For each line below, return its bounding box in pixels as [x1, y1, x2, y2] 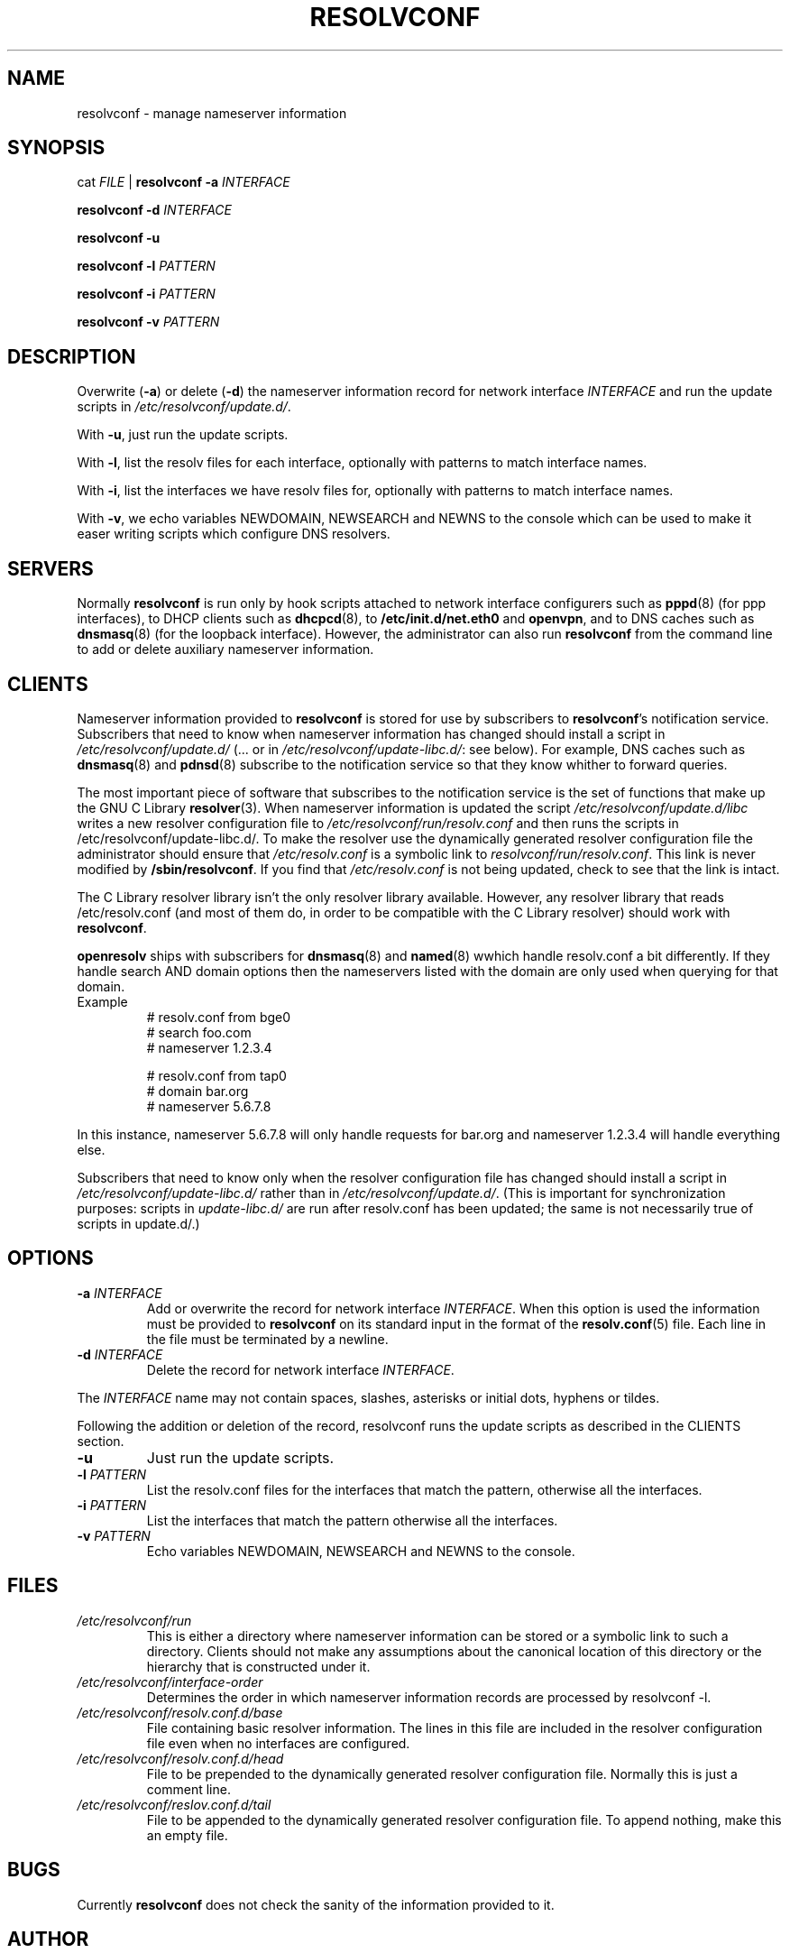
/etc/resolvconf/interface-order [77, 1673, 263, 1690]
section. [77, 1433, 124, 1449]
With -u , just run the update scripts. [77, 427, 289, 443]
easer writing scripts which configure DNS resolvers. [77, 526, 390, 542]
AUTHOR [7, 1927, 89, 1950]
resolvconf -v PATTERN [77, 314, 220, 330]
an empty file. [146, 1827, 228, 1843]
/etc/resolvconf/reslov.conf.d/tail [77, 1796, 271, 1812]
